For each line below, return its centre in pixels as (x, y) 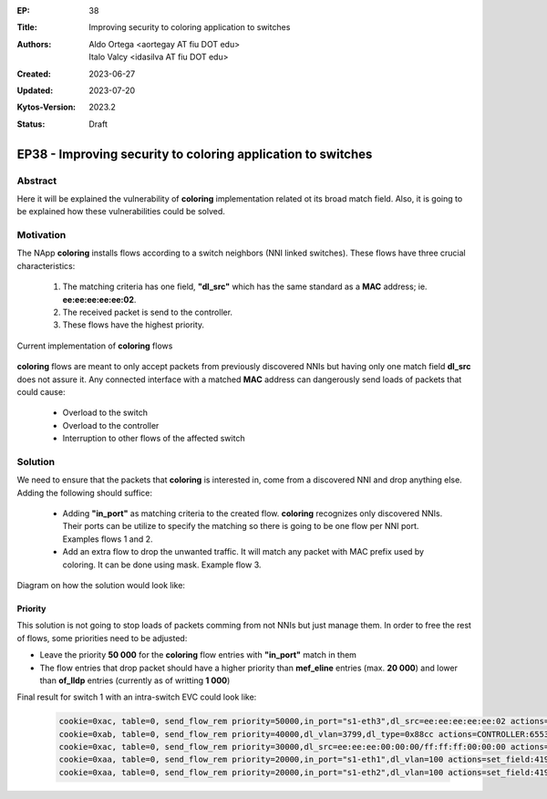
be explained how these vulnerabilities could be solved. (121, 212)
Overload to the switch (105, 413)
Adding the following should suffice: (84, 493)
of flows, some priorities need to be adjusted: (102, 638)
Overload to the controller (111, 425)
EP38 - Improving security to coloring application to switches (195, 154)
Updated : (35, 90)
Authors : (34, 44)
